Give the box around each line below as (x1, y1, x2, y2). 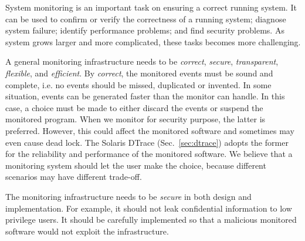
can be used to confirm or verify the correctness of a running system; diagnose (5, 12, 286, 25)
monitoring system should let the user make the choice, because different (5, 159, 266, 171)
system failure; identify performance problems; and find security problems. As (5, 24, 284, 36)
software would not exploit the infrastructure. (5, 225, 169, 237)
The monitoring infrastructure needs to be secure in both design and (5, 190, 252, 202)
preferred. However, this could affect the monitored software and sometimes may (5, 124, 294, 136)
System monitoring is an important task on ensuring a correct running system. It (5, 1, 297, 13)
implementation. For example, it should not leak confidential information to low (5, 202, 292, 214)
